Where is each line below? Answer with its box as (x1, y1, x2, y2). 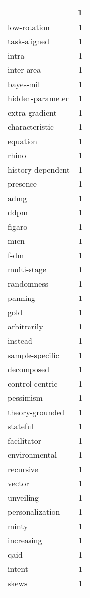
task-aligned (8, 35, 50, 47)
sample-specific (8, 349, 59, 360)
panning (8, 292, 36, 303)
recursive (8, 463, 38, 475)
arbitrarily (8, 321, 43, 332)
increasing (8, 535, 42, 546)
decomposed (8, 363, 50, 375)
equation (8, 135, 38, 147)
